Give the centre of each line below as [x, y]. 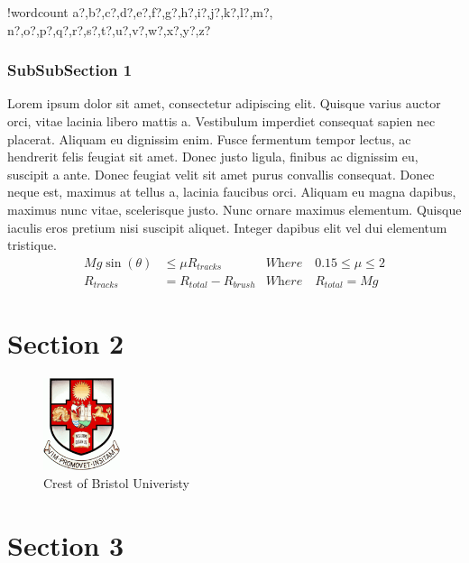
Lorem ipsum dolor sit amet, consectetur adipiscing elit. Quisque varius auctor [224, 103]
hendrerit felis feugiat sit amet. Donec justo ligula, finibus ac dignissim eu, [213, 157]
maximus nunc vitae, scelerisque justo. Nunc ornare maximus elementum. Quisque [234, 209]
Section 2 [66, 343]
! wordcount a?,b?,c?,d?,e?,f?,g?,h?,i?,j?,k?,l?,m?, [140, 12]
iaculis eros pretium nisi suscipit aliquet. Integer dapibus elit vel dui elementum [227, 227]
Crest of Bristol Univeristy [116, 482]
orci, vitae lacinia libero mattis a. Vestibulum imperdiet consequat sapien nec [221, 121]
